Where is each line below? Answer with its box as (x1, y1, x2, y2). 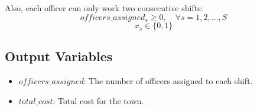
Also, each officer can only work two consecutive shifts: (5, 2, 203, 14)
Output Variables (5, 47, 113, 65)
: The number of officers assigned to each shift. (83, 75, 253, 87)
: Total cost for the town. (53, 94, 144, 106)
